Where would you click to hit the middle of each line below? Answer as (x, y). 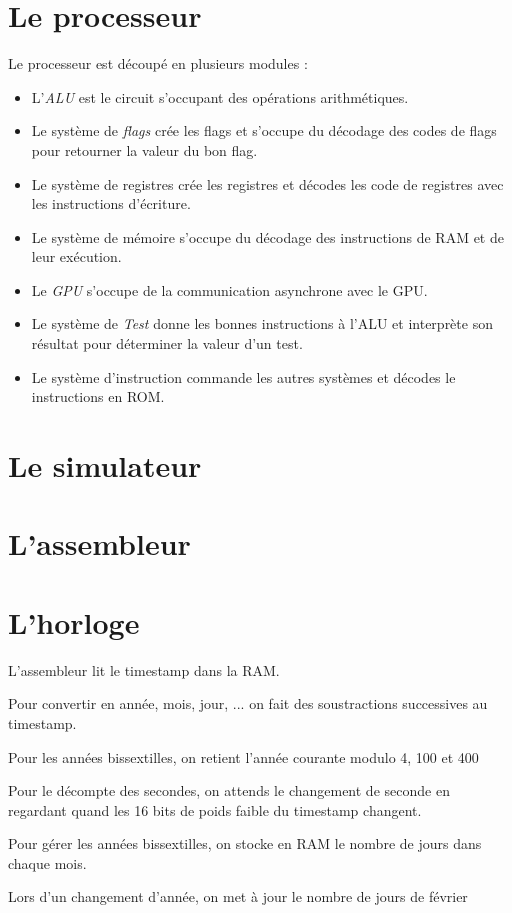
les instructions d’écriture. (111, 203)
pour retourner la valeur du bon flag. (144, 149)
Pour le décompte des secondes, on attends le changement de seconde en (229, 790)
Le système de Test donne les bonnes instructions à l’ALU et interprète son (262, 323)
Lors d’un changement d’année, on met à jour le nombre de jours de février (238, 896)
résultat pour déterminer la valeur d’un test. (167, 343)
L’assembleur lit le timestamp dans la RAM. (144, 669)
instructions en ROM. (98, 396)
